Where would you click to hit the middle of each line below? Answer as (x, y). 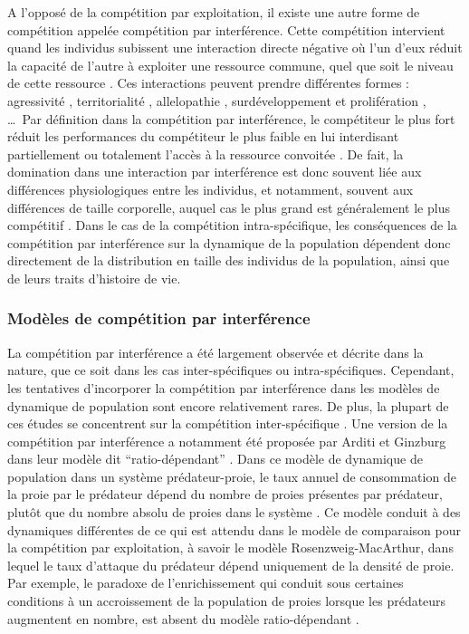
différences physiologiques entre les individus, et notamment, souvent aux (211, 189)
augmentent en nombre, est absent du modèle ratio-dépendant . (183, 618)
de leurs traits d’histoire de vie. (94, 278)
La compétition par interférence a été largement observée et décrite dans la (215, 352)
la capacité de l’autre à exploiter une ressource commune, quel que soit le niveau (230, 65)
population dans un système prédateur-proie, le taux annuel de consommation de (232, 476)
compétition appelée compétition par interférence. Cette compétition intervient (226, 29)
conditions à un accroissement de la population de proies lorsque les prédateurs (227, 601)
